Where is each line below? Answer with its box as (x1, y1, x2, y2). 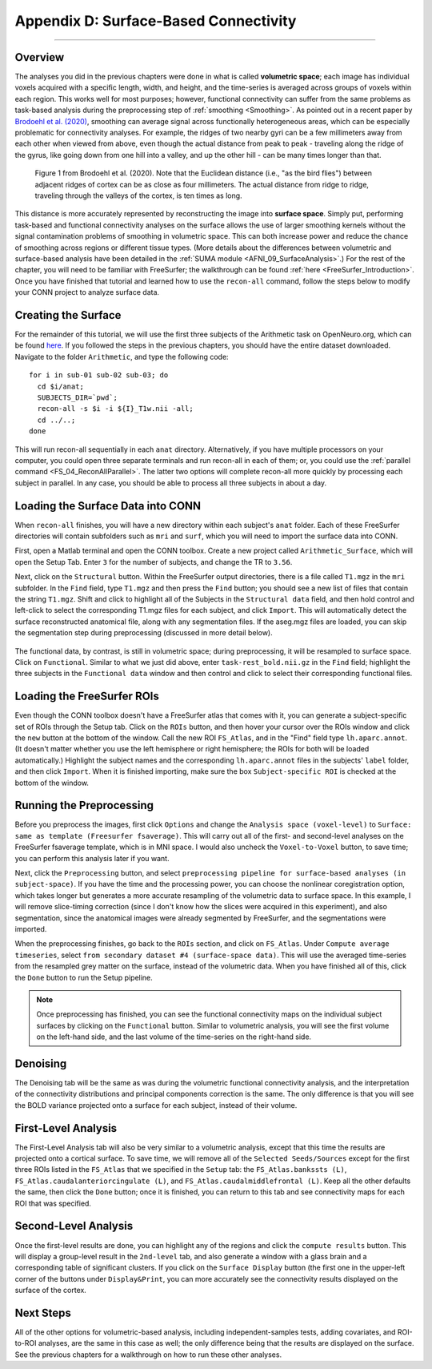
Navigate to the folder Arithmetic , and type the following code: (14, 352, 229, 361)
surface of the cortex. (14, 1286, 87, 1295)
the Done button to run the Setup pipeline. (14, 972, 154, 982)
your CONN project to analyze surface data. (14, 288, 160, 297)
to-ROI (14, 1339, 37, 1348)
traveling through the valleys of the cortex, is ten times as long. (34, 191, 243, 200)
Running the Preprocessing (14, 799, 154, 812)
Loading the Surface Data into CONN (14, 499, 202, 513)
